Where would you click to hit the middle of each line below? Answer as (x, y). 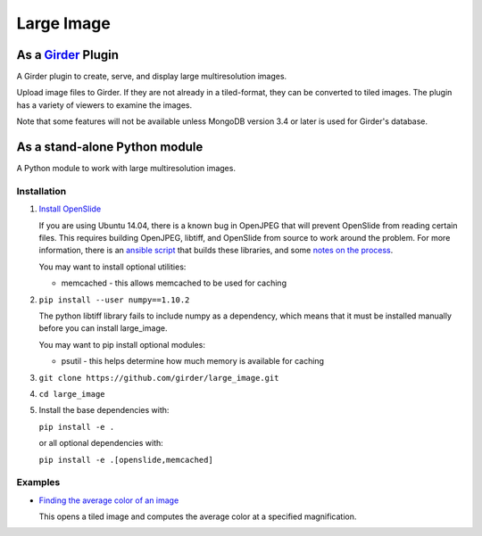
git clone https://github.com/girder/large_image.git (159, 378)
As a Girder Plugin (68, 55)
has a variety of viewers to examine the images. (104, 105)
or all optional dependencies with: (101, 443)
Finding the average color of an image (109, 500)
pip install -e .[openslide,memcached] (126, 460)
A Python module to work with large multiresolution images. (126, 169)
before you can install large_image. (103, 328)
